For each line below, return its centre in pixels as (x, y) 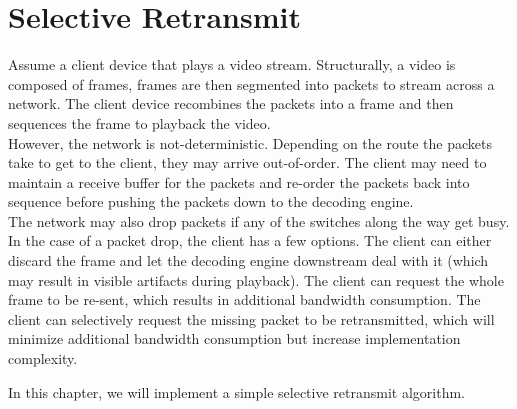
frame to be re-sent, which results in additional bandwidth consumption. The (244, 299)
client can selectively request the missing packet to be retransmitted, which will (251, 318)
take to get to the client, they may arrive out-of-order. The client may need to (247, 162)
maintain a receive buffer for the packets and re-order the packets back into (239, 181)
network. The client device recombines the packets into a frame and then (231, 103)
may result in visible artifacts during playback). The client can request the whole (256, 279)
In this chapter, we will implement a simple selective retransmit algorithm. (236, 391)
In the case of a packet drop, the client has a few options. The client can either (250, 240)
